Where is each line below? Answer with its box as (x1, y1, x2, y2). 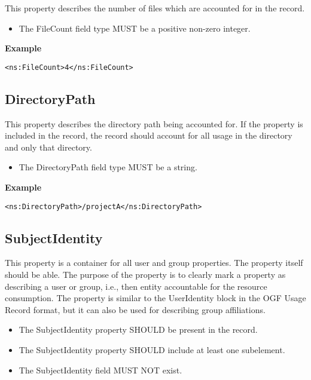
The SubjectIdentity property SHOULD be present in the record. (19, 323, 258, 336)
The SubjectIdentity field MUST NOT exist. (19, 363, 182, 376)
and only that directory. (5, 140, 92, 153)
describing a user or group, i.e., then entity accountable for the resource (5, 280, 267, 292)
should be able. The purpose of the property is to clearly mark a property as (5, 268, 286, 281)
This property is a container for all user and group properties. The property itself (5, 256, 303, 269)
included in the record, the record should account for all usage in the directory (5, 129, 292, 142)
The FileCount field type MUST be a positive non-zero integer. (19, 22, 251, 34)
